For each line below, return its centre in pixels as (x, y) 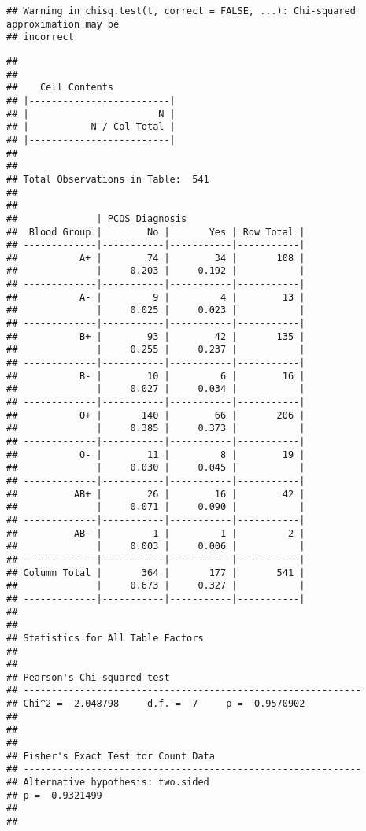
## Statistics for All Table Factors (105, 638)
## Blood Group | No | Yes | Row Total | (156, 232)
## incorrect (40, 37)
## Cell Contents (60, 88)
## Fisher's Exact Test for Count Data (111, 756)
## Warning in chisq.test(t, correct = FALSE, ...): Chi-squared (181, 11)
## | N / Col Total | (91, 127)
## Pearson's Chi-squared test (88, 677)
